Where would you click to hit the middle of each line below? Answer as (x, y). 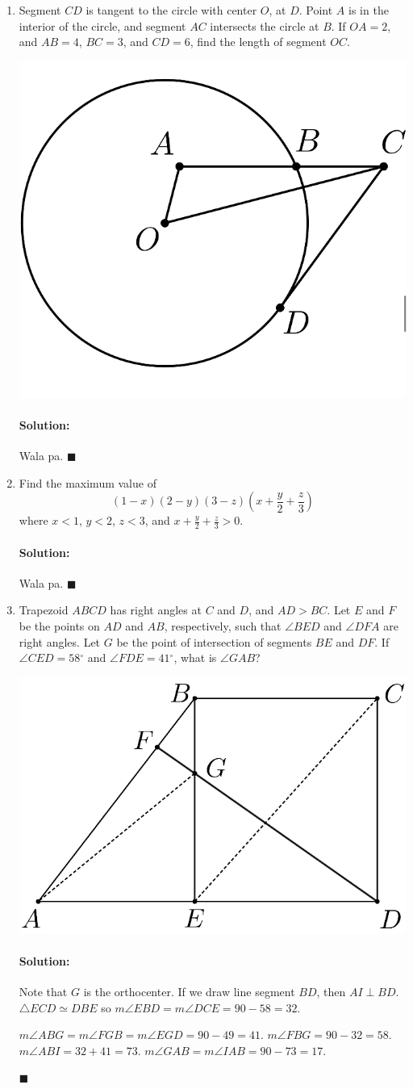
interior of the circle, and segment (102, 25)
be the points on (59, 626)
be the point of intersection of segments (214, 641)
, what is (195, 658)
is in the (369, 10)
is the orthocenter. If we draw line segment (189, 991)
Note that (43, 991)
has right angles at (156, 610)
